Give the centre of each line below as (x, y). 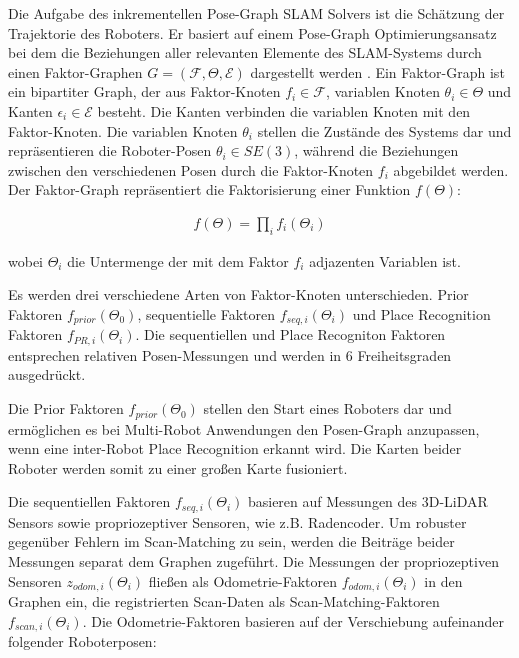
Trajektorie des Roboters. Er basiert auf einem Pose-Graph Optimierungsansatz (252, 32)
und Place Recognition (421, 313)
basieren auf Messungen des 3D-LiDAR (367, 501)
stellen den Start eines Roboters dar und (327, 408)
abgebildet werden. (451, 169)
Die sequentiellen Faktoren (89, 501)
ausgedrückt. (47, 374)
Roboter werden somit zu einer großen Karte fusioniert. (178, 467)
